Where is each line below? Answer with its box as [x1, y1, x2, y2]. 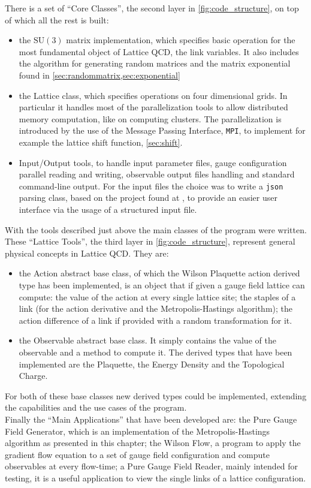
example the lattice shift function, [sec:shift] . [19, 136, 183, 148]
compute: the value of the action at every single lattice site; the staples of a [19, 290, 296, 303]
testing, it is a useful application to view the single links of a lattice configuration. [5, 471, 306, 484]
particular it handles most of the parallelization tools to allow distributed [19, 101, 288, 113]
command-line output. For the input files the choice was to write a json [19, 179, 283, 192]
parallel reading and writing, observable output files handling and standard [19, 168, 295, 180]
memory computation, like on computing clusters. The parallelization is [19, 112, 282, 125]
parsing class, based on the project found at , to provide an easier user [19, 191, 277, 204]
